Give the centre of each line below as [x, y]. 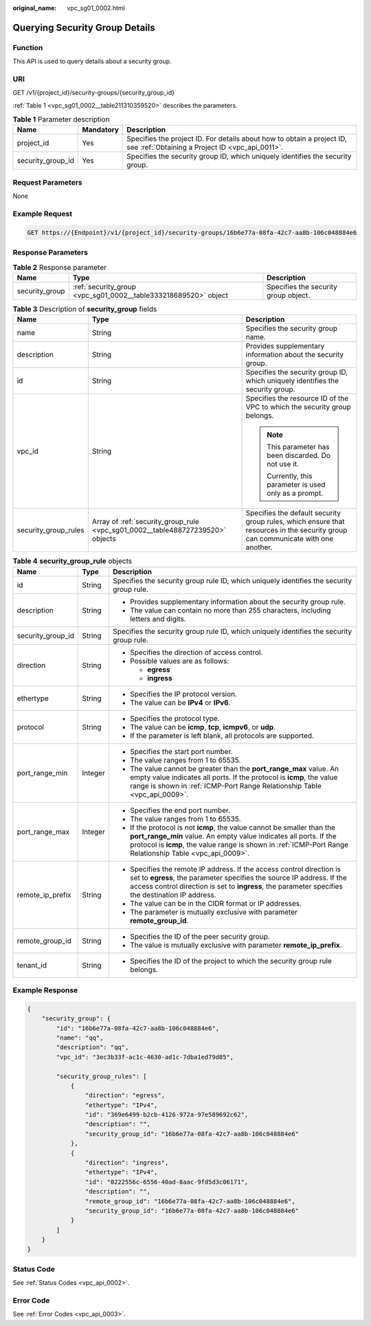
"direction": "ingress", [127, 1163]
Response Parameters [50, 253]
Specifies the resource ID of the [297, 398]
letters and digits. [158, 619]
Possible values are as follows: [179, 661]
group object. [289, 295]
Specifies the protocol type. [175, 718]
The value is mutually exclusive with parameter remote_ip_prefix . [236, 945]
